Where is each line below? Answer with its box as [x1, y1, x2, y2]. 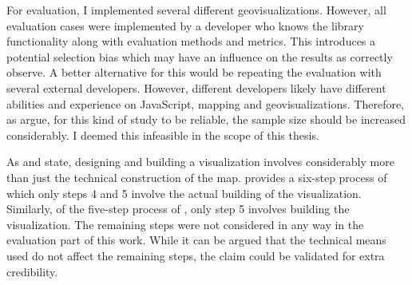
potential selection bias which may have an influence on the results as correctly [6, 48, 393, 65]
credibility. [6, 263, 58, 279]
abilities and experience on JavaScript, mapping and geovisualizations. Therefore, [6, 95, 405, 112]
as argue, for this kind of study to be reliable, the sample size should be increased [6, 111, 406, 128]
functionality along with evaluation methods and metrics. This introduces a [6, 33, 376, 49]
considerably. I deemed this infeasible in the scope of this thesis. [6, 126, 319, 143]
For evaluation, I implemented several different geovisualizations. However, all [6, 2, 386, 18]
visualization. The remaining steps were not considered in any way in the [6, 216, 364, 232]
